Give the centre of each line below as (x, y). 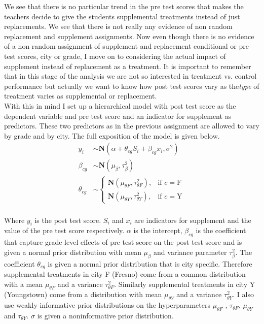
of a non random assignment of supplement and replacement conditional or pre (127, 46)
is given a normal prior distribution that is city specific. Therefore (150, 263)
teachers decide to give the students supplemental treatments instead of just (122, 16)
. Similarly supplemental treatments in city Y (185, 284)
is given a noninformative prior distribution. (105, 315)
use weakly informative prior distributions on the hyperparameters (107, 305)
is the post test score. (68, 220)
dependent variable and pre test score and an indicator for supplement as (118, 116)
